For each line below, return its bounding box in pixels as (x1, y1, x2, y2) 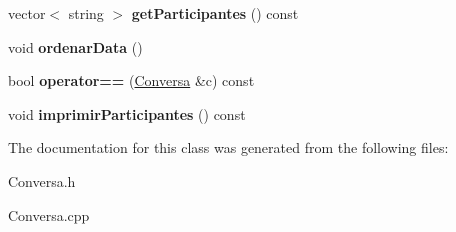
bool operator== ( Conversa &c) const (8, 70, 255, 91)
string (68, 3, 104, 23)
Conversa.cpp (8, 204, 90, 225)
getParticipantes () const (131, 3, 299, 23)
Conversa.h (8, 170, 76, 191)
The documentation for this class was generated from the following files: (8, 137, 449, 158)
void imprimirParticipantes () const (8, 103, 246, 124)
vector (8, 3, 46, 23)
